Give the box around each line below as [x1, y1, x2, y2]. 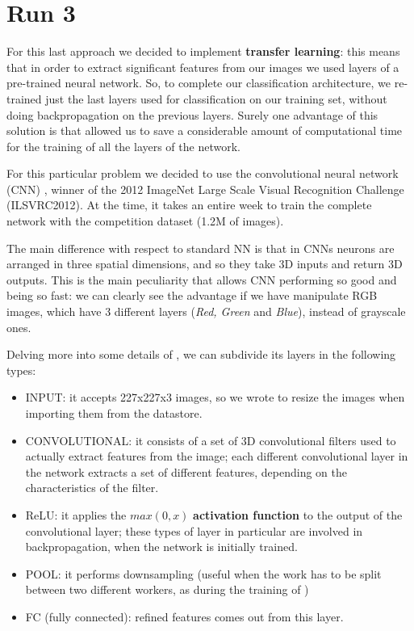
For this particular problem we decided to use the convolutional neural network [6, 165, 399, 182]
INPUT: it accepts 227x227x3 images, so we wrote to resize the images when [25, 389, 405, 406]
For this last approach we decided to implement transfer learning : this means [6, 43, 400, 60]
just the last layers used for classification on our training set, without [45, 90, 387, 107]
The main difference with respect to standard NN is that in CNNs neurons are [6, 239, 395, 256]
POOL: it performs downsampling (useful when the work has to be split [25, 565, 382, 582]
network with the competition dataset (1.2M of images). [6, 212, 284, 229]
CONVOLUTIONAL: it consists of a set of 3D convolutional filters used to [25, 431, 396, 448]
